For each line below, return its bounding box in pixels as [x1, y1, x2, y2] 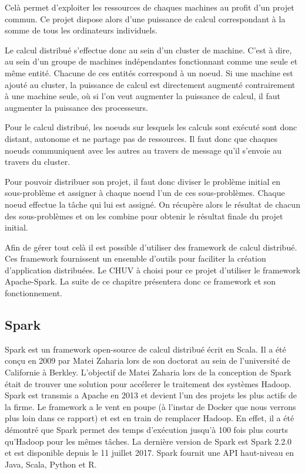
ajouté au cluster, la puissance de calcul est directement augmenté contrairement [5, 78, 296, 90]
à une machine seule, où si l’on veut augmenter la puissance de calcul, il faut [5, 90, 280, 102]
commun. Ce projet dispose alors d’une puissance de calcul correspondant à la [5, 12, 286, 25]
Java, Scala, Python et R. [5, 458, 97, 470]
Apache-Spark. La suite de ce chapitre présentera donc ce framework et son [5, 275, 276, 287]
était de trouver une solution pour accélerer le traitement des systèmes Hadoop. [5, 377, 291, 390]
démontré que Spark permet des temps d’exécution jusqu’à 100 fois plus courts [5, 424, 289, 436]
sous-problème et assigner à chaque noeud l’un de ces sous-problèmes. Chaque [5, 187, 285, 199]
